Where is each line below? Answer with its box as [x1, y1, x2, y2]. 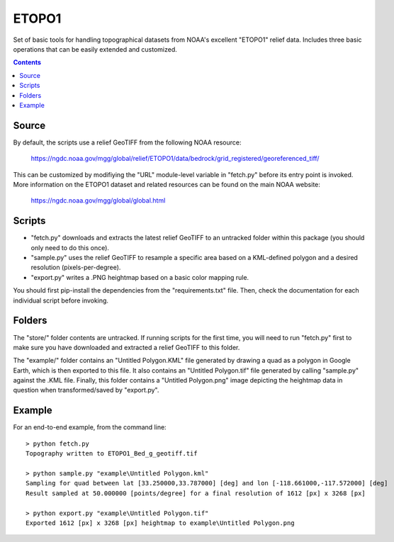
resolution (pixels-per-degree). [30, 263, 121, 272]
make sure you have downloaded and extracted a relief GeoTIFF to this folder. [13, 343, 240, 351]
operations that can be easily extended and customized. [13, 45, 177, 53]
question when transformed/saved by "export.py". [13, 386, 159, 395]
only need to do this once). [30, 243, 110, 252]
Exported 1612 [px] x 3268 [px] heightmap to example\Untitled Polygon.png [26, 519, 295, 527]
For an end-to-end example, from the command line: [13, 423, 167, 431]
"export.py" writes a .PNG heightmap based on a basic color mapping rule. [30, 273, 249, 281]
